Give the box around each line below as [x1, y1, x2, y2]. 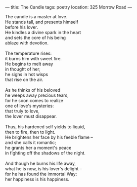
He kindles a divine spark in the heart [5, 30, 81, 35]
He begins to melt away [5, 61, 53, 67]
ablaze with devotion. [5, 40, 49, 46]
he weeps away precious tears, [5, 92, 69, 98]
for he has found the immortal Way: [5, 171, 77, 177]
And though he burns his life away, [5, 160, 76, 166]
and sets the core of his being [5, 35, 66, 40]
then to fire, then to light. [5, 129, 56, 135]
